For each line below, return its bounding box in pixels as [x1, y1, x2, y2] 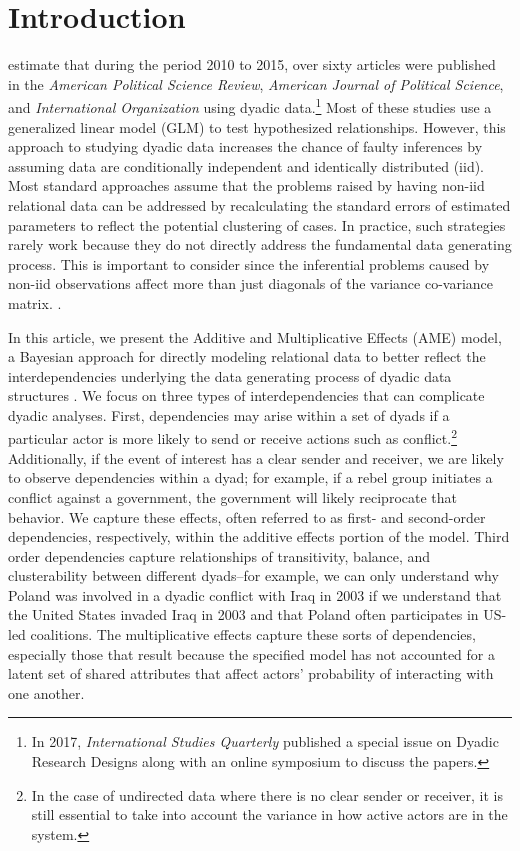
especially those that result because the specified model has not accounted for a [8, 643, 496, 664]
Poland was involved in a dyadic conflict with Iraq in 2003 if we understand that [8, 584, 502, 605]
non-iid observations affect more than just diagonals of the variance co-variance [8, 273, 494, 294]
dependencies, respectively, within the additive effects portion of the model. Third [8, 526, 510, 547]
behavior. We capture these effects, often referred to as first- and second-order [8, 506, 486, 527]
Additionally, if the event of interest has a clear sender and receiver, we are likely [8, 447, 504, 468]
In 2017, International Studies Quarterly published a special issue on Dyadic [31, 731, 499, 752]
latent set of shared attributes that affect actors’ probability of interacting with [8, 663, 494, 684]
